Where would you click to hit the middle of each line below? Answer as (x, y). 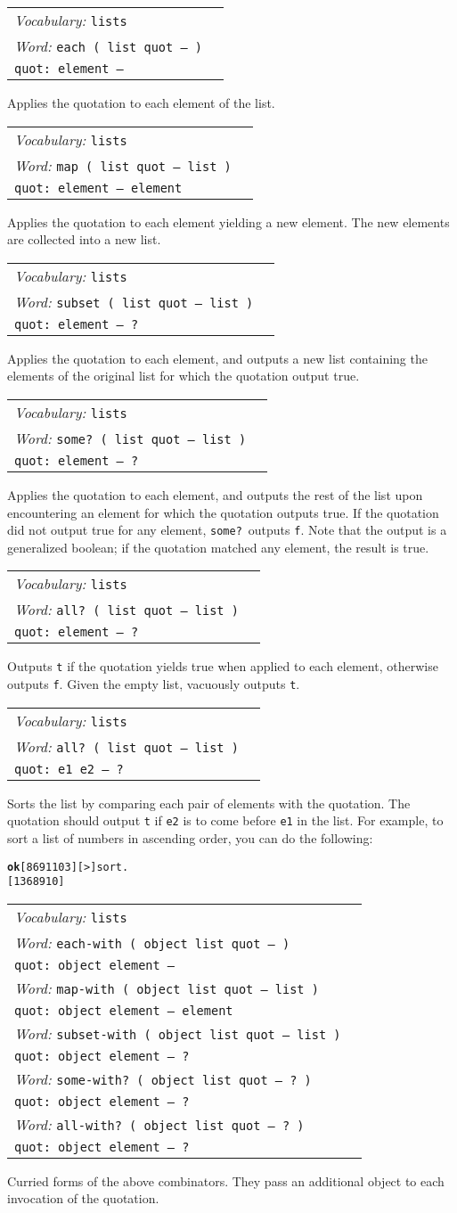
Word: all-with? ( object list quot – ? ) (159, 1124)
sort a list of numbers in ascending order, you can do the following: (190, 837)
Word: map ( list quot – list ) (123, 165)
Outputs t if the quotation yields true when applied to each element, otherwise (223, 666)
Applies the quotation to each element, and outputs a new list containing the (217, 358)
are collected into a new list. (84, 239)
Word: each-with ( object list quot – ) (152, 942)
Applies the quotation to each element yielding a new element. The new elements (228, 221)
